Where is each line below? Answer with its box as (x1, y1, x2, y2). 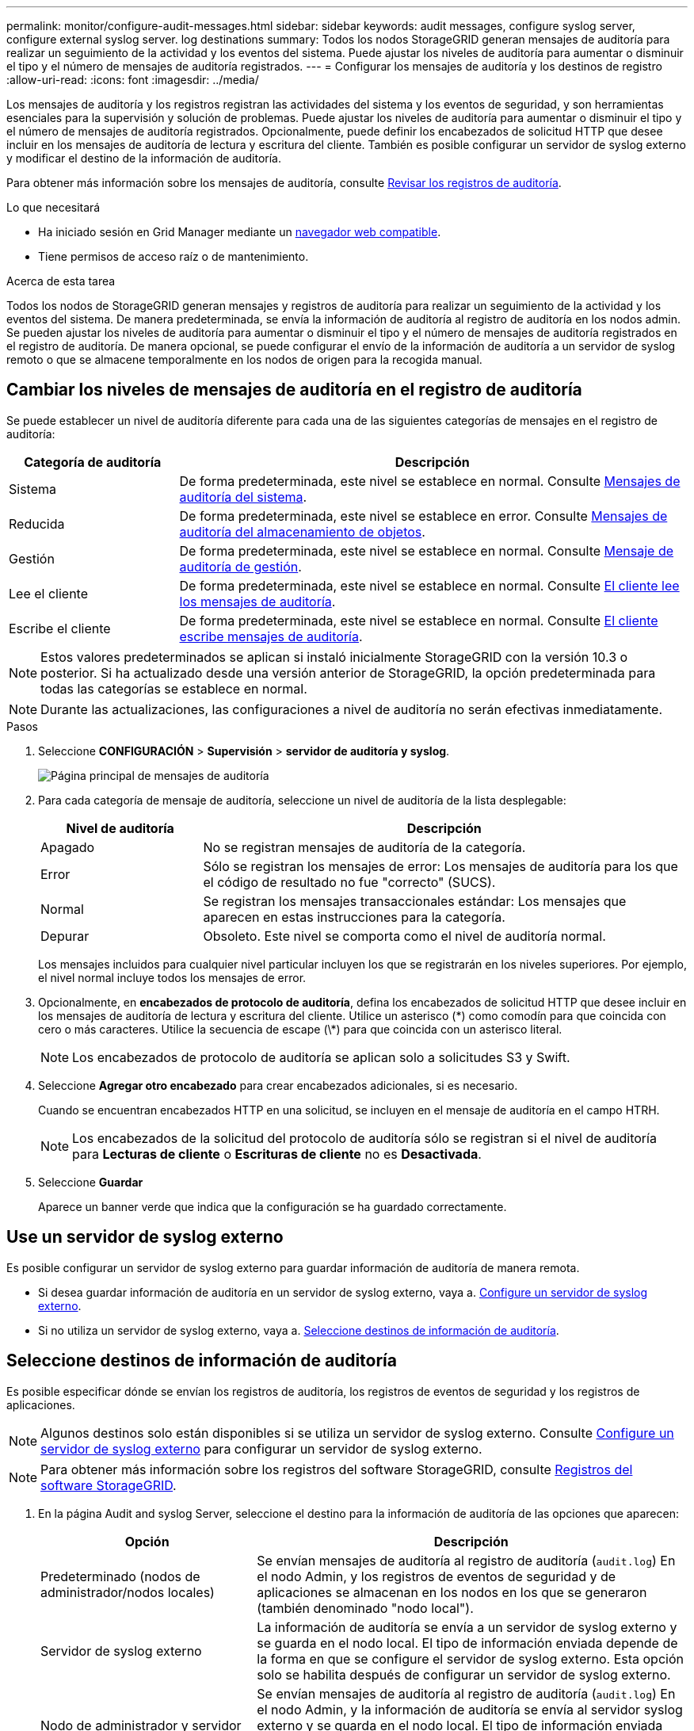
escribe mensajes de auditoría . (179, 628, 363, 644)
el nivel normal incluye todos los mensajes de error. (38, 970, 307, 984)
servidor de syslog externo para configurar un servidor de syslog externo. (40, 1440, 482, 1457)
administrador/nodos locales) (40, 1584, 215, 1600)
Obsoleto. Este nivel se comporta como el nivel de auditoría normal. (203, 927, 606, 944)
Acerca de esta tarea (6, 274, 116, 288)
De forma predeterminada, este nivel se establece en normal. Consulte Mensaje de (179, 542, 674, 559)
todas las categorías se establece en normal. (40, 680, 307, 697)
